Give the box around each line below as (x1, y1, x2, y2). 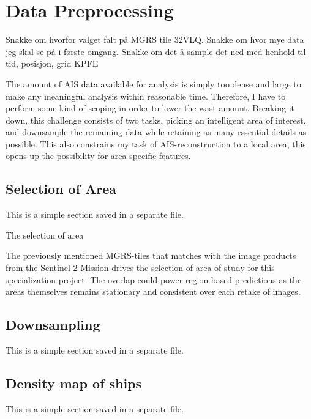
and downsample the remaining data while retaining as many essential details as (6, 125, 307, 138)
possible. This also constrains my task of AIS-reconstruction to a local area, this (6, 137, 306, 150)
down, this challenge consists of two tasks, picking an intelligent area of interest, (6, 113, 306, 126)
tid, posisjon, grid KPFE (6, 57, 99, 70)
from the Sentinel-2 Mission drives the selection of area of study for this (6, 261, 275, 274)
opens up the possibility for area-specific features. (6, 149, 191, 162)
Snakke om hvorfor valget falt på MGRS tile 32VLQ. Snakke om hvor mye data (6, 33, 304, 46)
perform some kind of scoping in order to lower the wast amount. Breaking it (6, 102, 294, 114)
